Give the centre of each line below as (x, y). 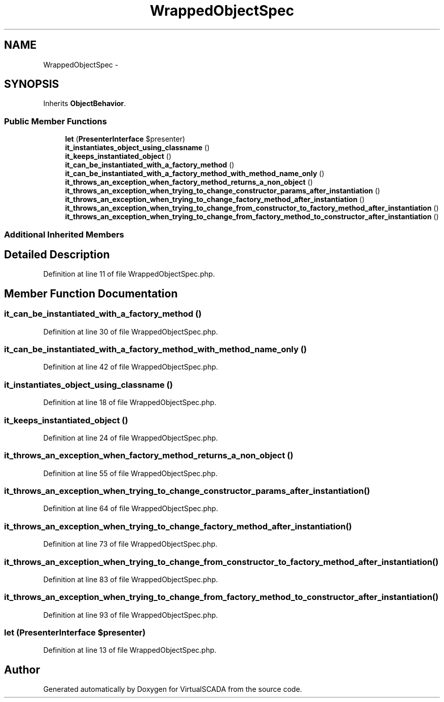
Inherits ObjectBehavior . (85, 104)
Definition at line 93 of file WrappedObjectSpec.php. (131, 615)
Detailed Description (57, 254)
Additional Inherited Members (64, 234)
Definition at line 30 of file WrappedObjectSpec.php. (131, 331)
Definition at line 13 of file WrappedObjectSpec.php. (130, 650)
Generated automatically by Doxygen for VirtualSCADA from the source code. (173, 689)
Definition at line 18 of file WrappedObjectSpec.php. (130, 403)
